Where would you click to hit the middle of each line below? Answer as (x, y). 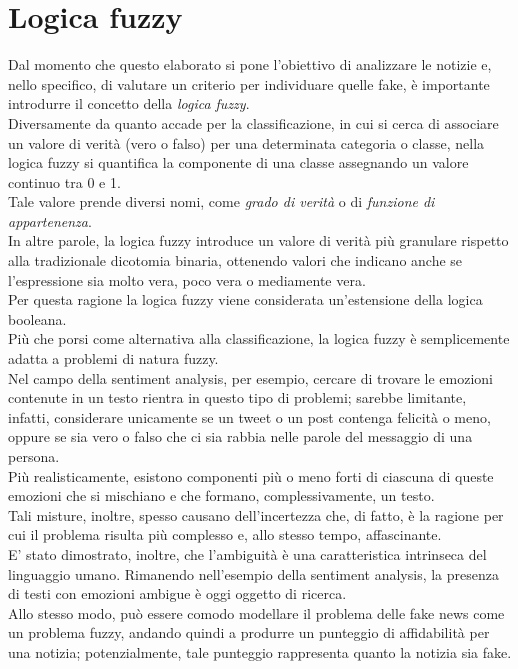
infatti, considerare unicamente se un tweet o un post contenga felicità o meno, (249, 416)
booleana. (37, 318)
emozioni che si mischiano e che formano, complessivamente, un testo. (221, 495)
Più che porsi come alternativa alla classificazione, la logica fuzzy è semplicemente (259, 338)
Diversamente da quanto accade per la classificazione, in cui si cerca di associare (253, 122)
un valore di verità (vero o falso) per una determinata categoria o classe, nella (246, 142)
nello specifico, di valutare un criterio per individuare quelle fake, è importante (249, 83)
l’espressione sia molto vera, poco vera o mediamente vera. (187, 279)
